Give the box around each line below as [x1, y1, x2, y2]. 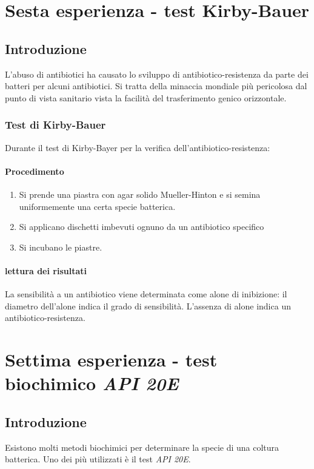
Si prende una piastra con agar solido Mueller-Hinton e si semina [19, 187, 261, 200]
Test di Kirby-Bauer [5, 117, 106, 132]
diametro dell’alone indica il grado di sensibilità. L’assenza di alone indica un [5, 299, 291, 312]
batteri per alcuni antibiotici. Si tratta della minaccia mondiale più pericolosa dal [5, 79, 307, 92]
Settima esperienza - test [5, 347, 218, 372]
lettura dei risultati [5, 264, 87, 277]
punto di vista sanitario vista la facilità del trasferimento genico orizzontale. [5, 91, 287, 104]
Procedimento [5, 164, 64, 177]
